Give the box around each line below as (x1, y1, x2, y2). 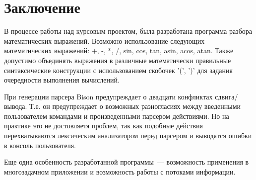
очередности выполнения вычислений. (4, 75, 120, 85)
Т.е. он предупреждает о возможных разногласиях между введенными (29, 101, 241, 111)
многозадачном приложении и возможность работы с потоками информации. (4, 166, 236, 177)
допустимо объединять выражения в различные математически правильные (4, 55, 231, 65)
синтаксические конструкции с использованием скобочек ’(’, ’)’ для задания (4, 65, 233, 75)
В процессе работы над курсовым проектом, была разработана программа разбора (4, 26, 252, 36)
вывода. (4, 101, 27, 111)
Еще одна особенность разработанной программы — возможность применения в (4, 157, 249, 167)
